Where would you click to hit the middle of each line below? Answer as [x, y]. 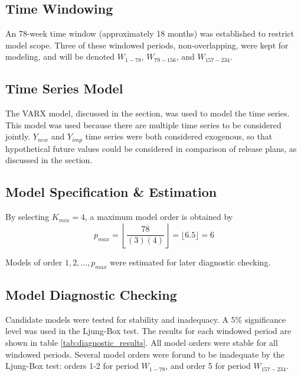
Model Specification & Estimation [111, 192]
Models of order [34, 262]
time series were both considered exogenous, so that [179, 136]
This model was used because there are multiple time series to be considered [143, 124]
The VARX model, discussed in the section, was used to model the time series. [148, 113]
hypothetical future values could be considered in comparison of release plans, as [151, 148]
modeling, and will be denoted [60, 56]
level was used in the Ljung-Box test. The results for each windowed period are [148, 331]
